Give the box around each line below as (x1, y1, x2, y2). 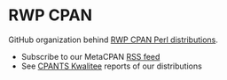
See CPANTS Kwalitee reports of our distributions (20, 61, 203, 71)
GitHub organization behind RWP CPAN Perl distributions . (8, 34, 218, 45)
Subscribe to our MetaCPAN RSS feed (20, 51, 160, 62)
